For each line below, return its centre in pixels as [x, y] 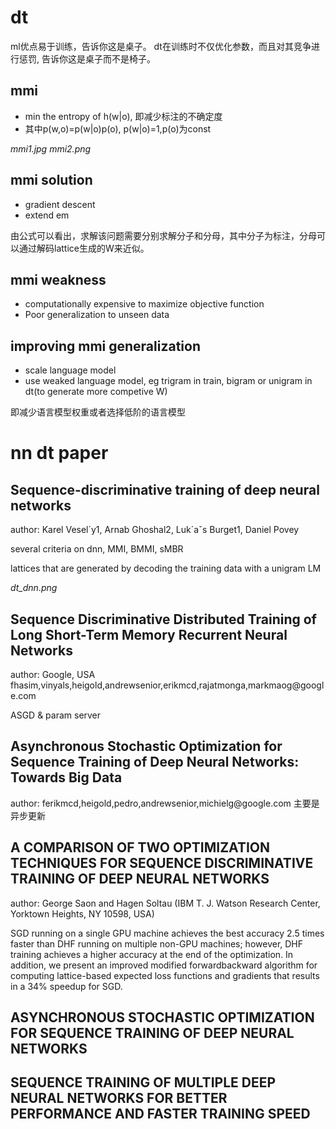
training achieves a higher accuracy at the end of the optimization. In [152, 954]
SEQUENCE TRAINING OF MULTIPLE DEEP [143, 1082]
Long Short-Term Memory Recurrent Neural [149, 634]
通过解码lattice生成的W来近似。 [84, 248]
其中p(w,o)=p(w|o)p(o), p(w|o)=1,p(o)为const [118, 128]
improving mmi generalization [105, 346]
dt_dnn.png [34, 588]
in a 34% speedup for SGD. [66, 986]
